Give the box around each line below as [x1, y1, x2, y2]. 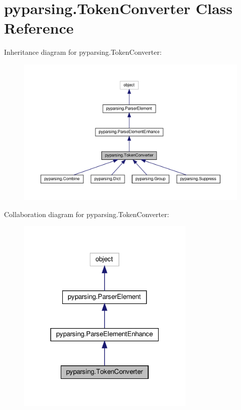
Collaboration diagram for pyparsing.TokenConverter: [4, 209, 169, 219]
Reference [4, 18, 74, 38]
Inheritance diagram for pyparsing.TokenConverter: [4, 47, 162, 57]
